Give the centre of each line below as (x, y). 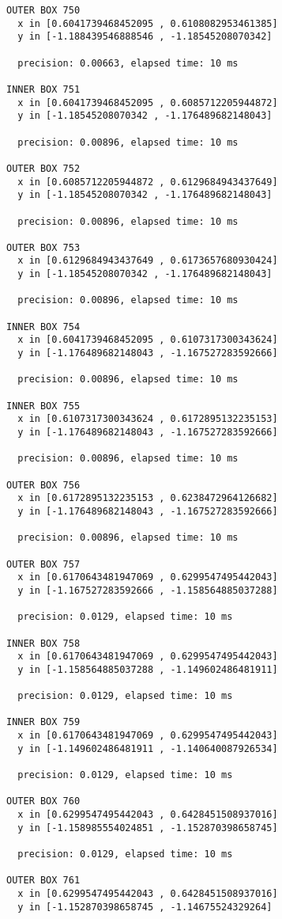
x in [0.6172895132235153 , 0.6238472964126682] (148, 498)
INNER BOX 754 (43, 327)
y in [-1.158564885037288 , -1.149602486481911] (148, 669)
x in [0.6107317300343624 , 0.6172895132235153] (148, 419)
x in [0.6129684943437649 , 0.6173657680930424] (148, 261)
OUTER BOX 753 (43, 247)
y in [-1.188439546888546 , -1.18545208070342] (145, 37)
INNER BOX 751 (43, 89)
